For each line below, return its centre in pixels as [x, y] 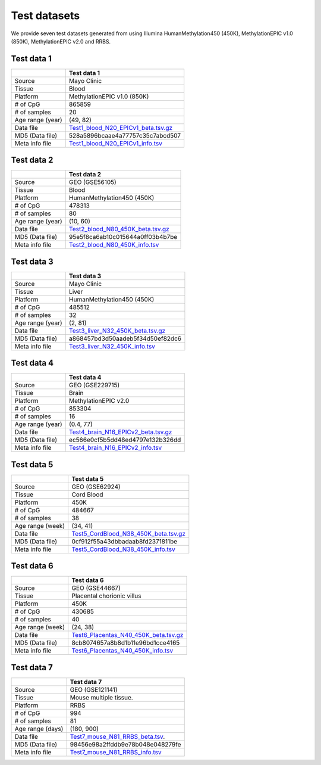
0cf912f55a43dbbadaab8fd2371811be [125, 541]
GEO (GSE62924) [96, 487]
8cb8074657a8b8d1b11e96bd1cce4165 [126, 643]
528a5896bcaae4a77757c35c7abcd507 [125, 135]
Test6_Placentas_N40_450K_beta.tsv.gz [128, 635]
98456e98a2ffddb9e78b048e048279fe [125, 744]
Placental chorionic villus [106, 596]
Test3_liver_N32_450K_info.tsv [112, 346]
